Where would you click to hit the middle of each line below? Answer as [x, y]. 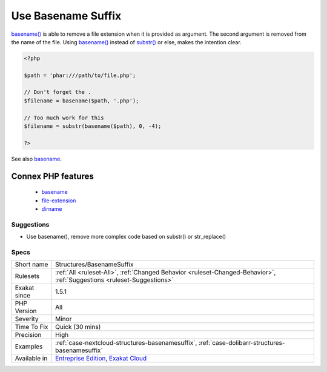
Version [26, 311]
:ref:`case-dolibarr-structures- [242, 343]
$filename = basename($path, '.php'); [81, 101]
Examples [29, 347]
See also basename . [36, 159]
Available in [31, 359]
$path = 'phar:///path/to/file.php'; [80, 75]
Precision [28, 335]
